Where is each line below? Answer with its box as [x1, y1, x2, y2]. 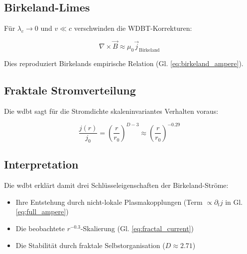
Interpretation [4, 157, 79, 172]
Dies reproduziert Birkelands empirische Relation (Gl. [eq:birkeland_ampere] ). [4, 58, 244, 68]
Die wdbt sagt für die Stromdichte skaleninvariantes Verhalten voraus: [4, 105, 219, 116]
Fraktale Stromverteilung [4, 82, 136, 97]
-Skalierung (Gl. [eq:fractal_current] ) [80, 223, 194, 234]
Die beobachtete [15, 223, 65, 234]
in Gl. [225, 196, 243, 207]
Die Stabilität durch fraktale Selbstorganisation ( [15, 240, 165, 250]
